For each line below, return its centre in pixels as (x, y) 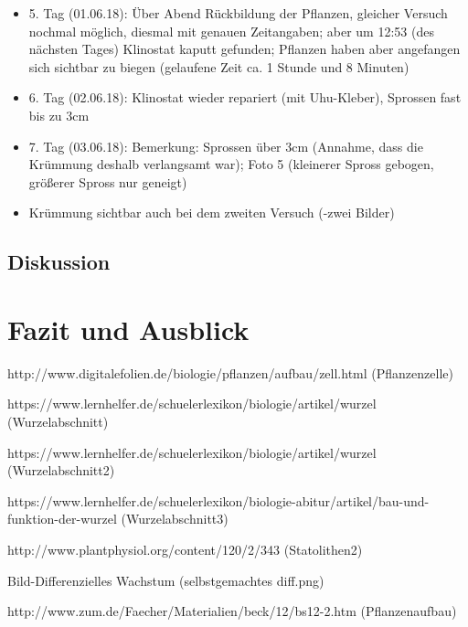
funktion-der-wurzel (62, 519)
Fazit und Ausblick (128, 329)
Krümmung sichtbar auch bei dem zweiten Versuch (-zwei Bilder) (212, 213)
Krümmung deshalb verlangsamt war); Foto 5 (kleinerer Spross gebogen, (231, 164)
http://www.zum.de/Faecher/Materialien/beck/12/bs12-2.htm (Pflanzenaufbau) (232, 611)
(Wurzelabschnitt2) (61, 470)
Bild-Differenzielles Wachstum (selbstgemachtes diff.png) (166, 580)
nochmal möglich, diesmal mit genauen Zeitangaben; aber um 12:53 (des (231, 31)
